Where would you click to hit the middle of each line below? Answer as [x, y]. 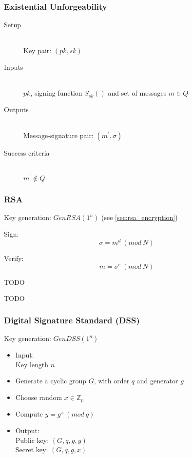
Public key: [32, 440]
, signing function [56, 93]
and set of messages [137, 93]
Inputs [14, 67]
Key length [32, 364]
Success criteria [27, 152]
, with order [112, 381]
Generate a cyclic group [51, 381]
